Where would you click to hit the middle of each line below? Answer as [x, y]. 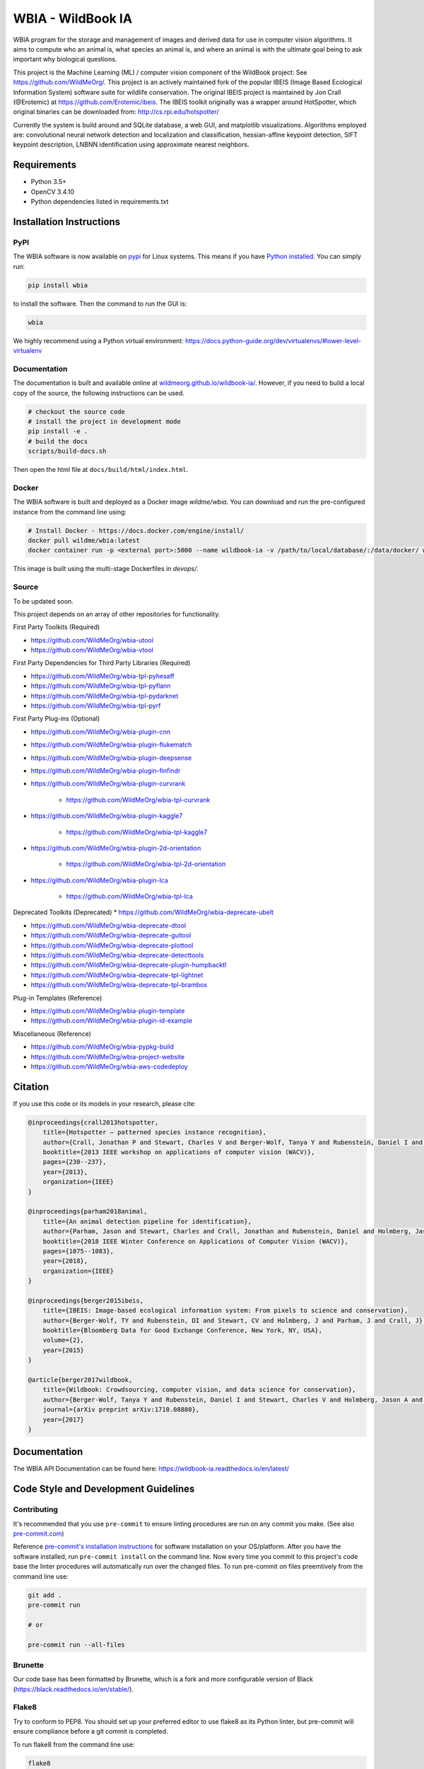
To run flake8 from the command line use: [74, 1744]
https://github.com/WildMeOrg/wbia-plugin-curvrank [108, 784]
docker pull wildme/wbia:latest [84, 540]
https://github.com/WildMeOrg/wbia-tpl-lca [130, 897]
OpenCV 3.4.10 [52, 192]
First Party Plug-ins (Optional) [57, 719]
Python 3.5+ [49, 182]
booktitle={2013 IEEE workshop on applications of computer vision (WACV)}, [179, 1152]
